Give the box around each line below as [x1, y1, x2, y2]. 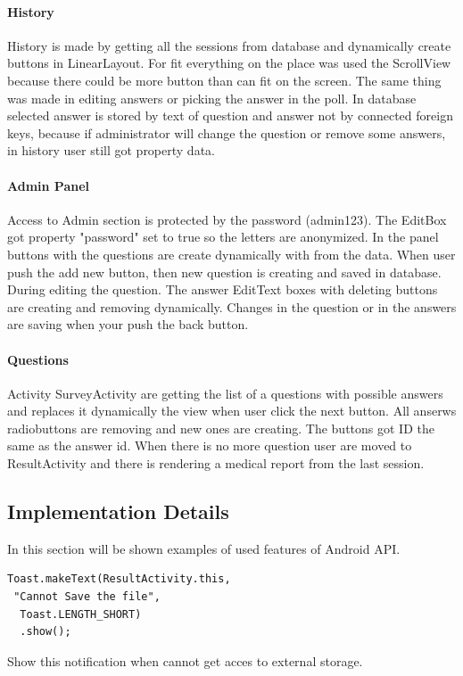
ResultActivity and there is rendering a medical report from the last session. [7, 454, 425, 473]
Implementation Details [7, 498, 229, 525]
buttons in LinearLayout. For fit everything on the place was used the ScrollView [7, 54, 451, 72]
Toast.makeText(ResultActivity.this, [7, 573, 231, 586]
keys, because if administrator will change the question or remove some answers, [7, 123, 446, 142]
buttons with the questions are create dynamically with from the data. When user [7, 244, 456, 263]
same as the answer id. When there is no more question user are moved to [7, 436, 412, 455]
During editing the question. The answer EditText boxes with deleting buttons [7, 280, 438, 299]
